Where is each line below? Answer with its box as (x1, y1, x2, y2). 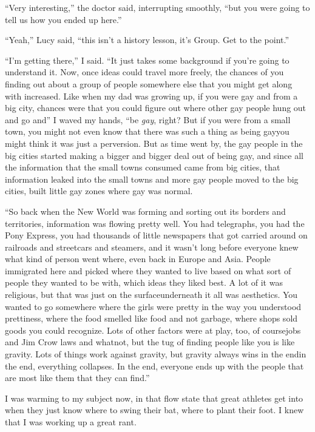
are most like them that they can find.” (5, 371, 150, 384)
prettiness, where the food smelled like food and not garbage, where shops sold (5, 312, 298, 325)
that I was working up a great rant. (5, 416, 137, 428)
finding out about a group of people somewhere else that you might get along (5, 77, 293, 90)
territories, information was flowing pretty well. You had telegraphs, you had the (5, 217, 305, 229)
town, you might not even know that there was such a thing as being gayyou (5, 125, 290, 138)
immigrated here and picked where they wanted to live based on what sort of (5, 264, 291, 277)
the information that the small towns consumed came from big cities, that (5, 161, 280, 174)
